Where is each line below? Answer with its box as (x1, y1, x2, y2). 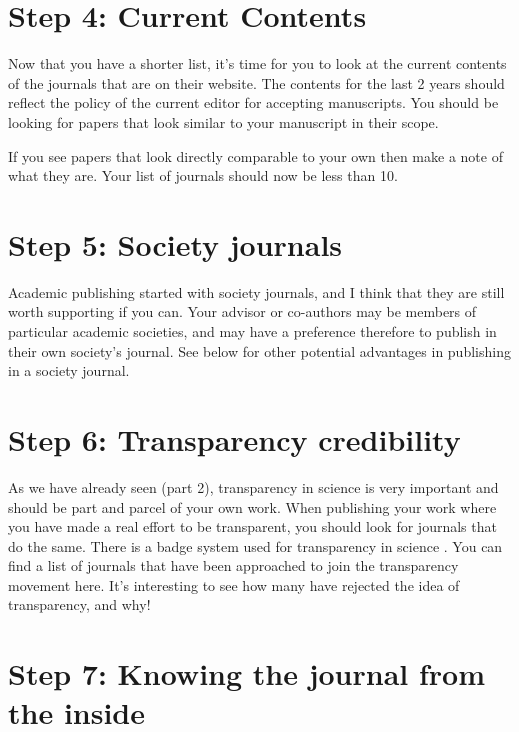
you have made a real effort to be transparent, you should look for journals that (8, 516, 497, 537)
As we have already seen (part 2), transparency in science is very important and (8, 476, 499, 497)
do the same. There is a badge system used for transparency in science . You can (8, 535, 503, 556)
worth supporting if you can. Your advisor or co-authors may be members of (8, 301, 477, 322)
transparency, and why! (8, 594, 151, 615)
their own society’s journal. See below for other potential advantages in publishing (8, 340, 511, 361)
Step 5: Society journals (8, 223, 343, 264)
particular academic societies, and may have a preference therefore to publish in (8, 321, 497, 341)
